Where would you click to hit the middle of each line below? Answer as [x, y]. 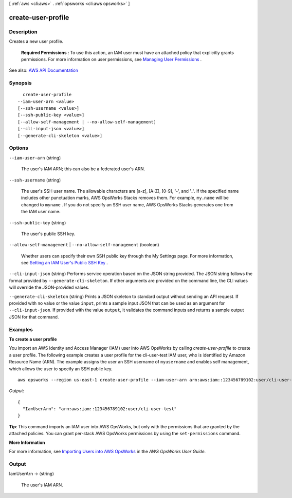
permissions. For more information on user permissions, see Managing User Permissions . [111, 59]
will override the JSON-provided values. [49, 287]
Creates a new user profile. [36, 41]
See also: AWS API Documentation [44, 70]
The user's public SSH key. [48, 234]
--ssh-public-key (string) [37, 222]
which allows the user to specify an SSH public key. [61, 369]
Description [23, 32]
